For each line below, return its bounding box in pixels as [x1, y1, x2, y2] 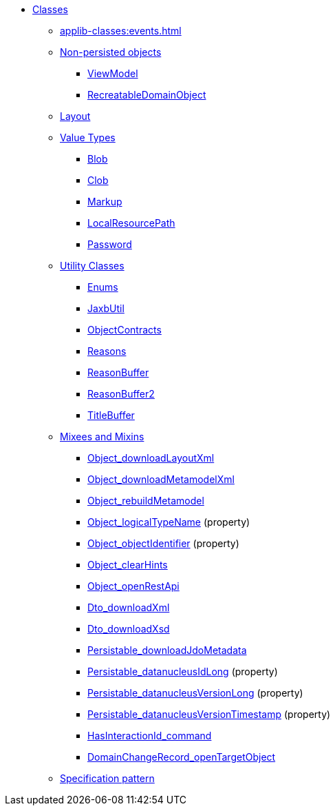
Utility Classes [60, 260, 125, 271]
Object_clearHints [87, 559, 168, 571]
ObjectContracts [87, 324, 162, 336]
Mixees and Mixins [60, 431, 144, 442]
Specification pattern [60, 772, 155, 784]
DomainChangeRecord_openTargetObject [87, 751, 276, 763]
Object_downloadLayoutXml [87, 452, 215, 464]
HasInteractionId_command [87, 730, 212, 741]
